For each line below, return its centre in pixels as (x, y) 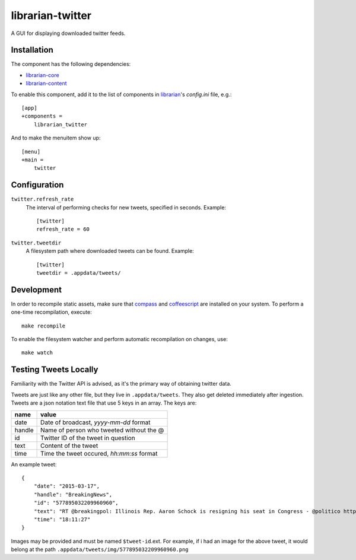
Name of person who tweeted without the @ (102, 430)
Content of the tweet (69, 446)
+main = (33, 160)
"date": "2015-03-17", (67, 486)
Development (36, 290)
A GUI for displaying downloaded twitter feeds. (68, 33)
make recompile (44, 326)
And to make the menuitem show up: (56, 138)
